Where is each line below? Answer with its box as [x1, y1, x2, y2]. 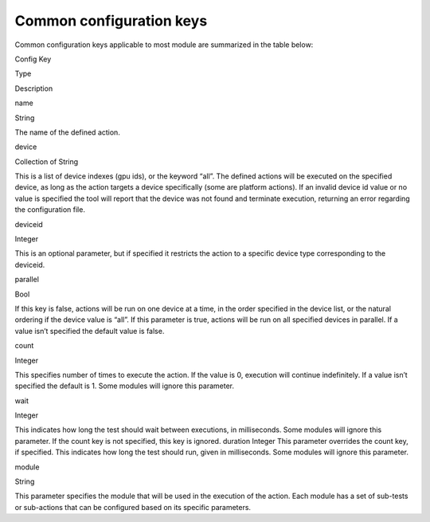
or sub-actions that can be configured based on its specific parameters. [14, 502, 251, 512]
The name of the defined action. [14, 128, 121, 137]
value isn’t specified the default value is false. [14, 326, 165, 336]
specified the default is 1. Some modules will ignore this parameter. [14, 381, 235, 391]
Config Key [14, 54, 52, 64]
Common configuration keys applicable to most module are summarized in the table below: [14, 40, 314, 49]
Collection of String [14, 156, 79, 167]
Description [14, 84, 53, 93]
